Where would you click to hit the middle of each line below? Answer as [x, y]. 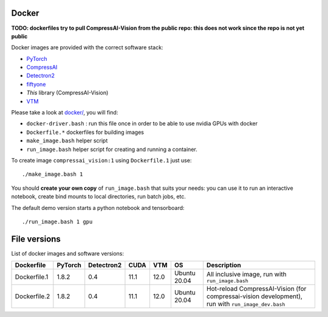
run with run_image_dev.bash [246, 304]
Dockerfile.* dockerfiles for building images [85, 132]
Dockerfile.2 [32, 296]
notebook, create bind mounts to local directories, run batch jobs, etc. [99, 197]
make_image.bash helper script [67, 141]
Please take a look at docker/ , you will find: [65, 113]
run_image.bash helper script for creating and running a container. [112, 149]
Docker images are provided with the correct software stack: [87, 47]
